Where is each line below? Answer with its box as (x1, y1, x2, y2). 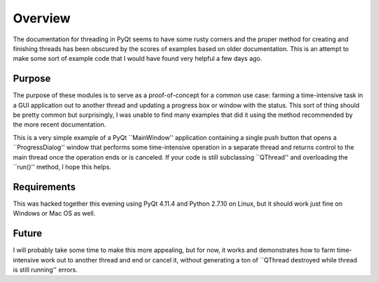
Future (13, 227, 43, 239)
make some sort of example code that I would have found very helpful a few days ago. (13, 55, 262, 63)
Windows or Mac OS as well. (13, 209, 96, 218)
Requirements (13, 181, 76, 192)
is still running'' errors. (13, 265, 78, 274)
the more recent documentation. (13, 120, 106, 129)
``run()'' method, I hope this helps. (13, 162, 112, 171)
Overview (13, 10, 71, 26)
